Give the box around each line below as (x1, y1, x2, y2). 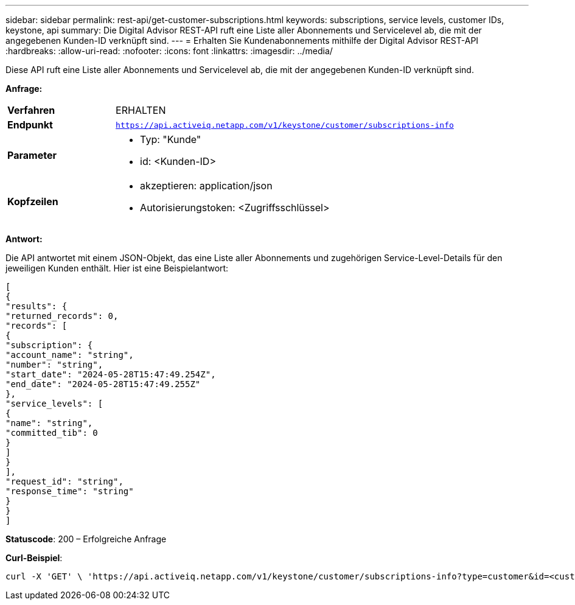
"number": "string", (5, 360, 103, 369)
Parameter (7, 149, 57, 161)
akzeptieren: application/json (140, 180, 273, 192)
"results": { (5, 301, 68, 311)
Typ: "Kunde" (140, 133, 201, 145)
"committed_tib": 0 (5, 428, 98, 438)
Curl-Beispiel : (5, 553, 63, 563)
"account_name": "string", (5, 350, 134, 360)
